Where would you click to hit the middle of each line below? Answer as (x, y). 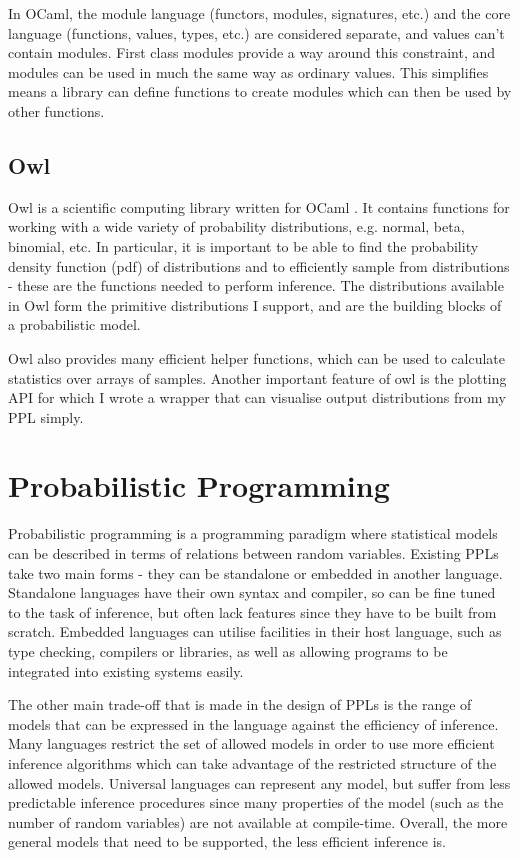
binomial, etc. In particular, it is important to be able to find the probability (243, 245)
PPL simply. (46, 416)
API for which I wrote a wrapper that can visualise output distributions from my (257, 397)
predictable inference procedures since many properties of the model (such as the (256, 802)
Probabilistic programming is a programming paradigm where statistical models (253, 533)
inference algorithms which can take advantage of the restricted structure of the (252, 762)
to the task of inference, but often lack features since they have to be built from (252, 611)
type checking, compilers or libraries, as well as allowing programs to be (228, 650)
